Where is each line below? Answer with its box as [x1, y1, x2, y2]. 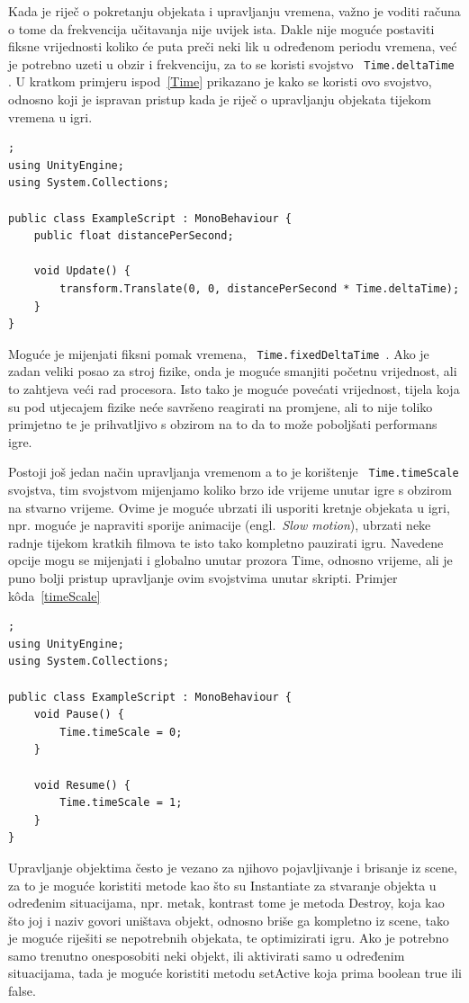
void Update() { [33, 264, 131, 278]
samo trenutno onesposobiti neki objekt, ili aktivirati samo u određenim [8, 945, 405, 964]
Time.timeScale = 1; [59, 796, 183, 810]
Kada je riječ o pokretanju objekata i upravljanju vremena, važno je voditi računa [8, 2, 461, 20]
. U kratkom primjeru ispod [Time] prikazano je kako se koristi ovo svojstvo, [8, 72, 432, 91]
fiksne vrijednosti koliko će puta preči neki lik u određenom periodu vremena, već [8, 37, 457, 56]
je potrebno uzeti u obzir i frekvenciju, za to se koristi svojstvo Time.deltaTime [8, 54, 455, 73]
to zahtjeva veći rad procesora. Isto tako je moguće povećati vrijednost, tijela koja [8, 380, 460, 398]
